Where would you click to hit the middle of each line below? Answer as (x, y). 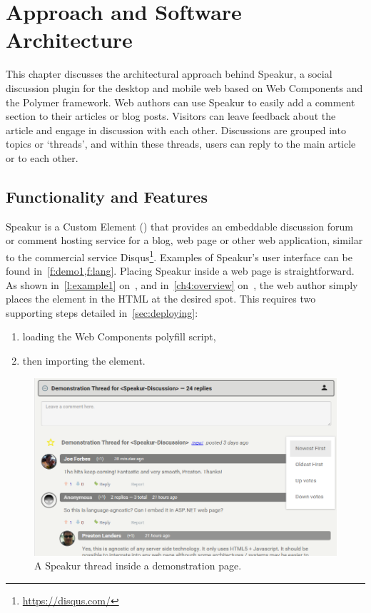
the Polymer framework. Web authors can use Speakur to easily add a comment (181, 102)
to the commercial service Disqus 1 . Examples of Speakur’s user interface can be (179, 255)
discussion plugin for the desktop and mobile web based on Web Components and (184, 87)
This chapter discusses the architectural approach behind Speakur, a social (169, 74)
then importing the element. (84, 361)
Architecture (69, 40)
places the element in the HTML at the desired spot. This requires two (161, 299)
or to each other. (42, 157)
